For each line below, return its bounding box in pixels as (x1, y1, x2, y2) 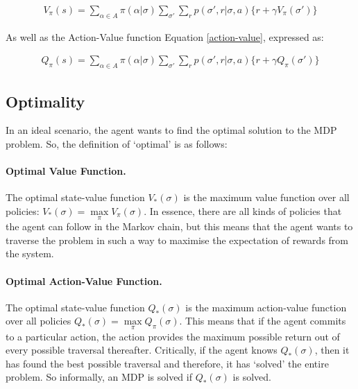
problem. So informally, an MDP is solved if (6, 370, 192, 384)
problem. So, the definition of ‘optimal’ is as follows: (6, 137, 228, 151)
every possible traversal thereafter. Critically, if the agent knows (6, 343, 278, 357)
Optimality (6, 90, 85, 112)
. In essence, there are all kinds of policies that (144, 204, 342, 218)
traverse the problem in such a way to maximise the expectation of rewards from (6, 232, 348, 247)
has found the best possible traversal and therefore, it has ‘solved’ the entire (6, 356, 329, 370)
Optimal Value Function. (6, 164, 126, 178)
